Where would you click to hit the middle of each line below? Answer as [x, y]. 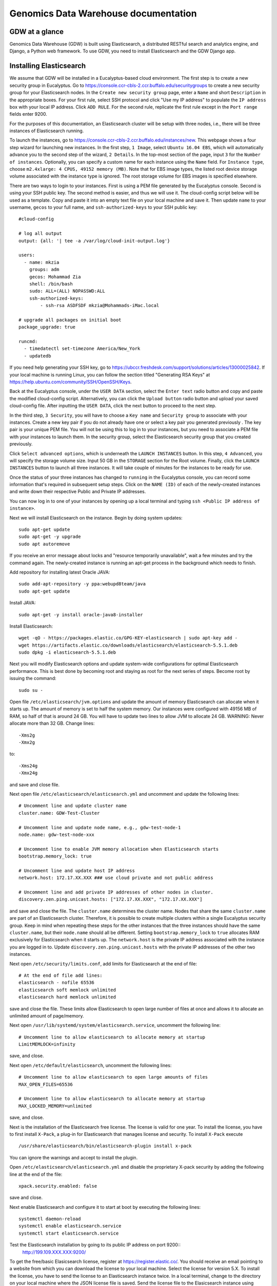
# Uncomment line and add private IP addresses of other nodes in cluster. [116, 892]
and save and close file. [35, 784]
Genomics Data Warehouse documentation [103, 13]
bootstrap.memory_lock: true [55, 856]
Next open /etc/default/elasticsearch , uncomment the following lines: [91, 1065]
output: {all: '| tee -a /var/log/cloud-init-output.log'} [94, 241]
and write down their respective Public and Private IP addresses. [78, 492]
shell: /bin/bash [51, 284]
